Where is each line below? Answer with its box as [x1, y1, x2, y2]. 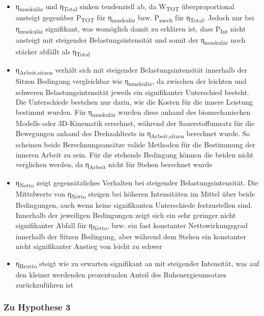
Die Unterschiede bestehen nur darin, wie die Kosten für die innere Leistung [15, 97, 253, 107]
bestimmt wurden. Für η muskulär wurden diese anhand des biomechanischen [15, 107, 251, 118]
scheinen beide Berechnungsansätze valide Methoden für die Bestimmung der [15, 139, 255, 149]
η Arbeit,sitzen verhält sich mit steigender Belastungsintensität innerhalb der [15, 64, 247, 76]
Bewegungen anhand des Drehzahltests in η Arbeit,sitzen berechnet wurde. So [15, 128, 250, 140]
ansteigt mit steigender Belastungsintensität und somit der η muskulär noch [15, 35, 246, 47]
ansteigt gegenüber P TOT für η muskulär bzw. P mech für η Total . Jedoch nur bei [15, 12, 254, 24]
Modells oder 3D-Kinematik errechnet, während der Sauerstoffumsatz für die [15, 118, 255, 129]
